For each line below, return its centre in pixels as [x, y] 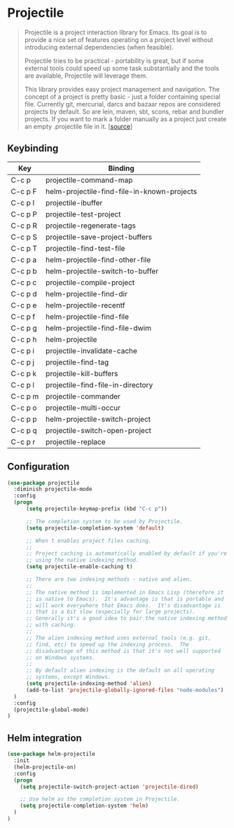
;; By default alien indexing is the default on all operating [120, 670]
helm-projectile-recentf [85, 305]
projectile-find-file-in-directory [99, 385]
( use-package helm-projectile [51, 754]
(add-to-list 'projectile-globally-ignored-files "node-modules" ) [125, 690]
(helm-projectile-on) [45, 767]
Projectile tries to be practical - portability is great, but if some [114, 60]
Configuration [39, 467]
